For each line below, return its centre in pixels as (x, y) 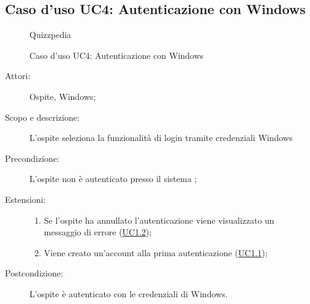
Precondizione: (32, 158)
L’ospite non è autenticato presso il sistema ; (113, 179)
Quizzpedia (51, 35)
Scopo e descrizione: (42, 117)
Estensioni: (25, 199)
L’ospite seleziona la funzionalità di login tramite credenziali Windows (161, 138)
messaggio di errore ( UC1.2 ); (98, 232)
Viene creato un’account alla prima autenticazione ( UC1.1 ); (156, 252)
